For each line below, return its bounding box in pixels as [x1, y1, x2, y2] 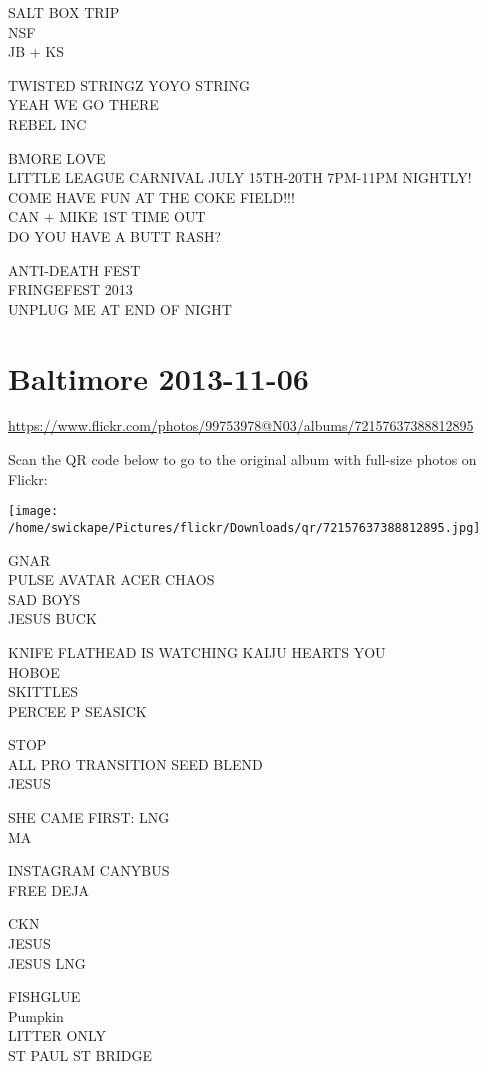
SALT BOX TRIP [8, 2, 120, 22]
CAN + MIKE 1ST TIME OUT [8, 206, 206, 227]
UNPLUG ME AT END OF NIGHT [8, 298, 232, 319]
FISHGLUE [8, 986, 81, 1007]
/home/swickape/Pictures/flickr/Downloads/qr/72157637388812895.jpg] [8, 520, 481, 535]
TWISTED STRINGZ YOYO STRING [8, 74, 251, 95]
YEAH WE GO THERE [8, 94, 159, 115]
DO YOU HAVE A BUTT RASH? [8, 225, 222, 246]
